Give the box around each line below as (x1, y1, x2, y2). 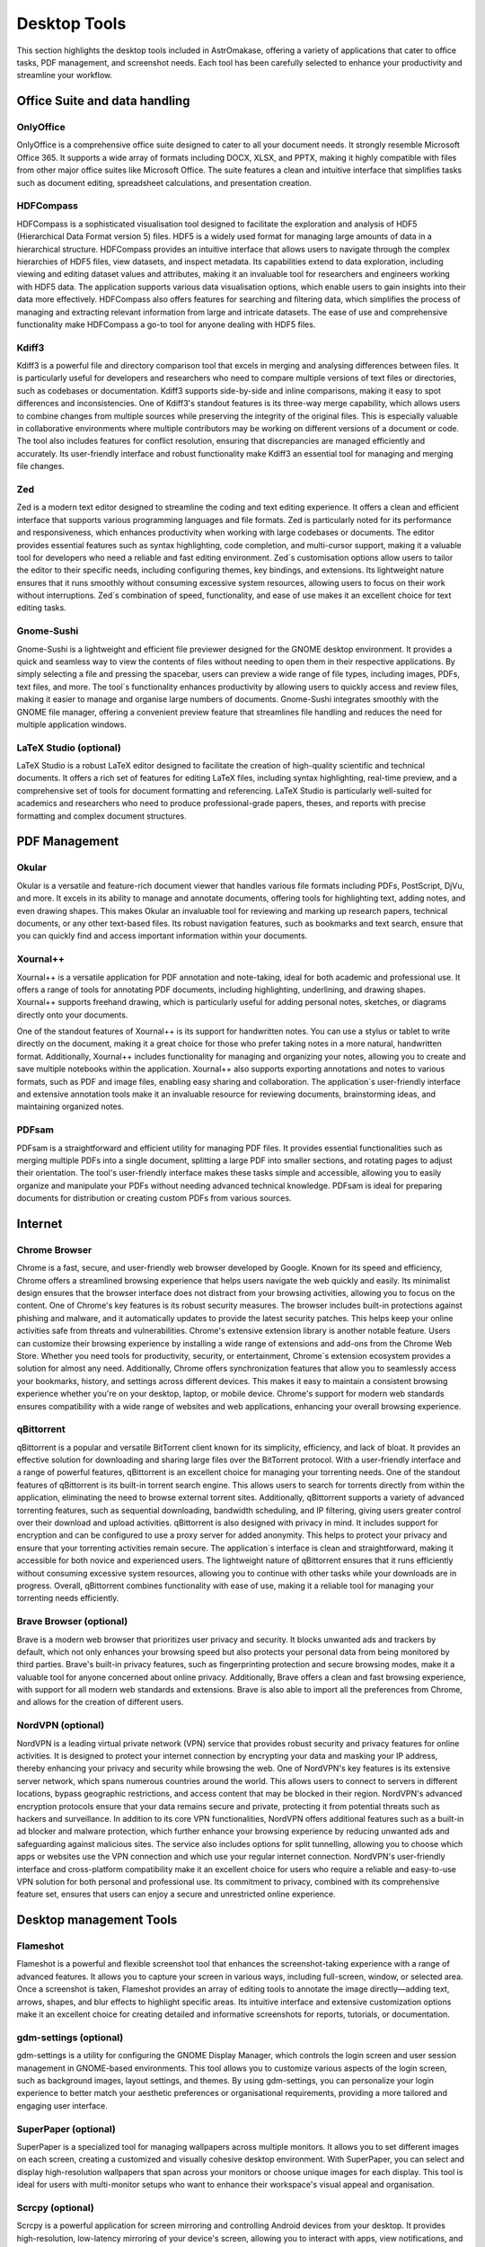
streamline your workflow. (16, 70, 113, 81)
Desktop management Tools (16, 1913, 178, 1928)
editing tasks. (16, 602, 66, 613)
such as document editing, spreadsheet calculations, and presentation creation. (16, 177, 312, 188)
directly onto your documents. (16, 1009, 128, 1020)
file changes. (16, 461, 65, 472)
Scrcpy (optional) (16, 2201, 94, 2214)
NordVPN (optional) (16, 1719, 105, 1732)
